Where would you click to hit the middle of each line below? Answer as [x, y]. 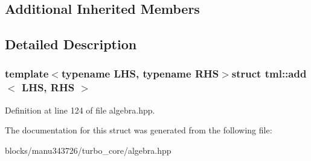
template [27, 74]
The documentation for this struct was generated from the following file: [139, 130]
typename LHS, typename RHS [140, 74]
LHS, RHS [48, 87]
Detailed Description [71, 44]
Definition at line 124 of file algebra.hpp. [80, 110]
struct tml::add [269, 74]
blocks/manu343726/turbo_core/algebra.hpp [88, 150]
